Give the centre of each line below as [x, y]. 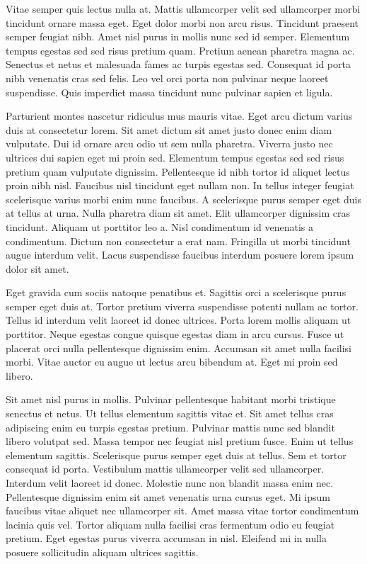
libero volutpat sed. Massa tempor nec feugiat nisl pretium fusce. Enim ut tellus [180, 441]
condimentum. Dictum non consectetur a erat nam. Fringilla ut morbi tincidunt [178, 241]
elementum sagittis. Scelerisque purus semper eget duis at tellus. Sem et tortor [176, 455]
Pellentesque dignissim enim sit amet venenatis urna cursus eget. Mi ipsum [168, 496]
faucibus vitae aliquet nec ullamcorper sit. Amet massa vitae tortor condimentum [182, 511]
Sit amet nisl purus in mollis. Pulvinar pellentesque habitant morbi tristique [171, 399]
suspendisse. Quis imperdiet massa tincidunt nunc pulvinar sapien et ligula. [169, 92]
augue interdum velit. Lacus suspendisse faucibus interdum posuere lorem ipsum [180, 255]
